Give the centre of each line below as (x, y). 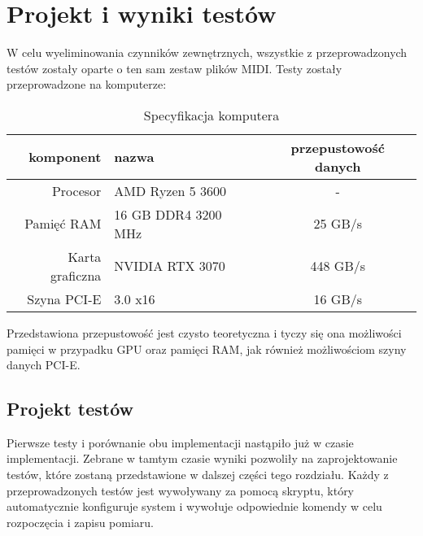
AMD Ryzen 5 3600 (170, 190)
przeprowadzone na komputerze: (87, 84)
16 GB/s (338, 299)
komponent (65, 157)
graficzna (76, 275)
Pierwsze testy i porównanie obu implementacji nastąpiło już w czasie (180, 442)
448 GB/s (338, 266)
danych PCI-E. (44, 365)
